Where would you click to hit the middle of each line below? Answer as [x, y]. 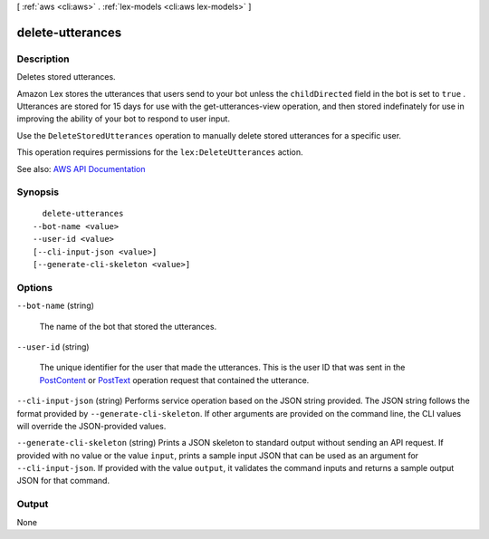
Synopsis [38, 192]
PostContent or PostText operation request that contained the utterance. [174, 380]
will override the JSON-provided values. [91, 426]
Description [43, 59]
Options [35, 287]
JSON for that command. [63, 481]
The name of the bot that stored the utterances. [128, 326]
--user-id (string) [53, 346]
